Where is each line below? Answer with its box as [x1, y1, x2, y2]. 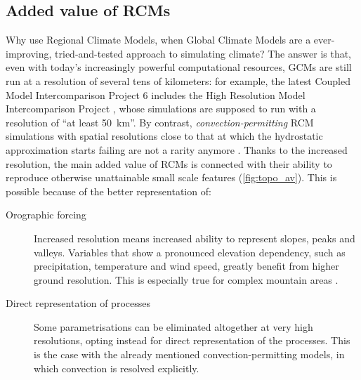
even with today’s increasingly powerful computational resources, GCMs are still [6, 60, 352, 74]
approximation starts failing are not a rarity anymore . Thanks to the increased [6, 142, 348, 157]
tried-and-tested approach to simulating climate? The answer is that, [55, 46, 352, 60]
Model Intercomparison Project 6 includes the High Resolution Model [6, 87, 306, 102]
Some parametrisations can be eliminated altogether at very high [34, 319, 313, 334]
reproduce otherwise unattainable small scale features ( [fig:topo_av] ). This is [6, 170, 337, 185]
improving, [6, 46, 52, 60]
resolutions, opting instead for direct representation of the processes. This [34, 333, 350, 348]
